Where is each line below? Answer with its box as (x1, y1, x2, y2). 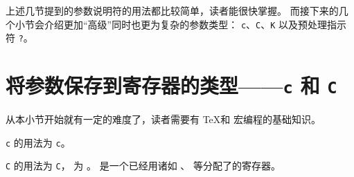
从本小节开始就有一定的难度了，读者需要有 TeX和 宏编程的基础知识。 (6, 112, 321, 127)
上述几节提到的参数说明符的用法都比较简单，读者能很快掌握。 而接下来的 (6, 3, 339, 17)
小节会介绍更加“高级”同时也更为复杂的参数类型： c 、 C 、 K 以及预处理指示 (15, 17, 347, 31)
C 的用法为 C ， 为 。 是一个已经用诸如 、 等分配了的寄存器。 (6, 158, 281, 173)
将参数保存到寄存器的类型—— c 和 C (6, 71, 337, 100)
